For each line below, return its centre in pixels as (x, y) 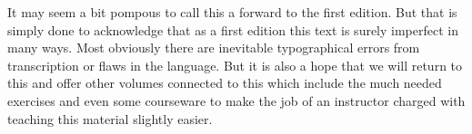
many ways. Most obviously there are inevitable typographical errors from (214, 48)
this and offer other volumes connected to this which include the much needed (225, 83)
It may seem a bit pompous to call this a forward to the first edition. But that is (232, 12)
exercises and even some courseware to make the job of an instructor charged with (236, 100)
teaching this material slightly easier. (110, 118)
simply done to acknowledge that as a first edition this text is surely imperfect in (233, 29)
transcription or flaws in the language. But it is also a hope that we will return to (235, 65)
